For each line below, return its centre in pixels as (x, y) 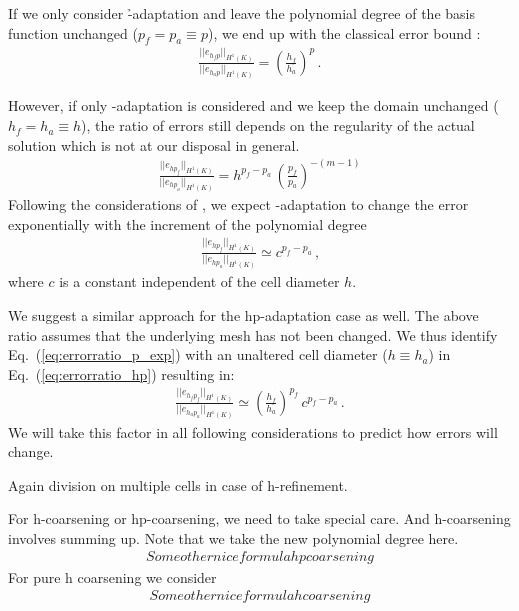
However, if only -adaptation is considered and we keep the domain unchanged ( (253, 105)
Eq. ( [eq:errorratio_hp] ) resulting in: (121, 373)
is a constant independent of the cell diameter (199, 281)
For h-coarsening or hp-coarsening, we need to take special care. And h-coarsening (259, 518)
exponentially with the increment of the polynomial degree (187, 223)
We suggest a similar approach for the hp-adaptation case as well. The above (243, 315)
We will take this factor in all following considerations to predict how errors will (253, 431)
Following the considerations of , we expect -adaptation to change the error (238, 204)
